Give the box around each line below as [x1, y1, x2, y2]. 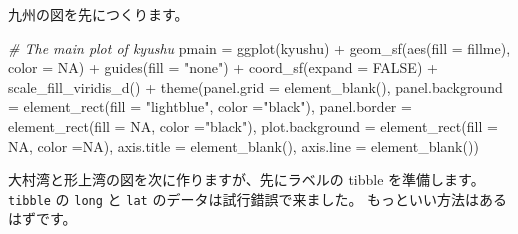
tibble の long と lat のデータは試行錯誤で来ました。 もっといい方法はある [8, 188, 508, 209]
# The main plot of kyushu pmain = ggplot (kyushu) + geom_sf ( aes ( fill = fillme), [8, 37, 511, 58]
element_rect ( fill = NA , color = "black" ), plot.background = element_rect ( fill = [8, 115, 498, 136]
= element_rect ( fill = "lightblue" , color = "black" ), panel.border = [8, 96, 412, 117]
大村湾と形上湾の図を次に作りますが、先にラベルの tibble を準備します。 [8, 169, 485, 190]
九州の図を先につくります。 [8, 4, 189, 24]
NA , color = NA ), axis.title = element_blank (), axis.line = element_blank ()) [8, 135, 479, 156]
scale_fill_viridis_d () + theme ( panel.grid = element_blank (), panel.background [8, 76, 503, 97]
